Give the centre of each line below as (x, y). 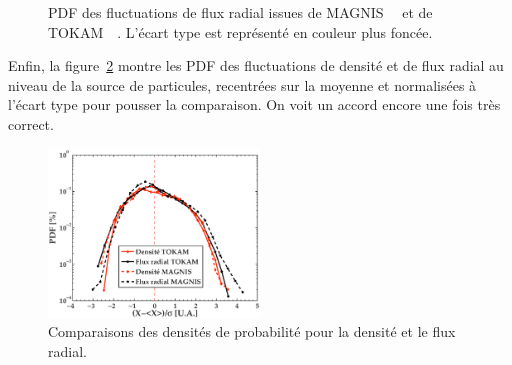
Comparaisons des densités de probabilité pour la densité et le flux (252, 331)
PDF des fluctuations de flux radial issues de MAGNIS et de (240, 12)
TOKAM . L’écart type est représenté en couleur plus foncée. (240, 31)
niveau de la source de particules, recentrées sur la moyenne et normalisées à (242, 84)
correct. (31, 123)
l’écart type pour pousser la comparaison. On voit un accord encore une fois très (254, 104)
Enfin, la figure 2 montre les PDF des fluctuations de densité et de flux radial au (256, 65)
